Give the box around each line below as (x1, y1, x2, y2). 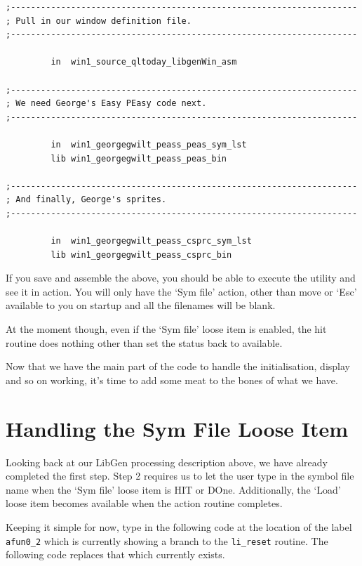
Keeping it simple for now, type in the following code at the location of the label (6, 519, 352, 534)
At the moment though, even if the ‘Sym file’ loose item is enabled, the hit (6, 322, 327, 336)
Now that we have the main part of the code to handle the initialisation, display (6, 359, 350, 374)
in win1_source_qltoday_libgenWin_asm (51, 57, 237, 67)
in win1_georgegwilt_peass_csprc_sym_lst (51, 236, 252, 246)
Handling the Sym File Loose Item (6, 414, 349, 442)
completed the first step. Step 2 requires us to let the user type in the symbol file (6, 468, 354, 483)
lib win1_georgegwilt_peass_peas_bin (51, 153, 227, 164)
